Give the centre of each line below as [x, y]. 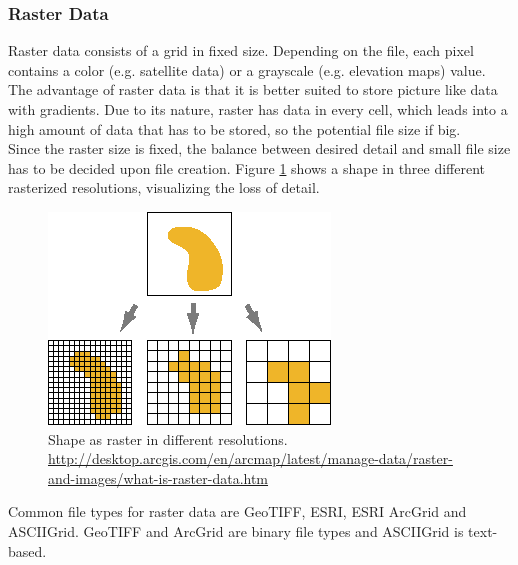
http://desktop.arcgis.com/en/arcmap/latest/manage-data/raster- [250, 458]
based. [27, 550]
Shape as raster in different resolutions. [168, 438]
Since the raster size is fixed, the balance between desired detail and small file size [259, 148]
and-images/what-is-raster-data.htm [158, 477]
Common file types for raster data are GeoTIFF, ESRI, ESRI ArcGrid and [237, 511]
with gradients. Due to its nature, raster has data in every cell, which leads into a [258, 109]
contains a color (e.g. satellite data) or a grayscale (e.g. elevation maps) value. [247, 69]
